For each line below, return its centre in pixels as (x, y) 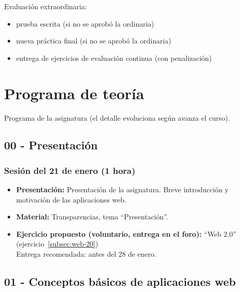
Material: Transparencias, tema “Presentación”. (92, 217)
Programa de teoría (74, 93)
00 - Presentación (51, 145)
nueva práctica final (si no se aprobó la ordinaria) (94, 41)
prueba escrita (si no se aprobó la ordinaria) (85, 23)
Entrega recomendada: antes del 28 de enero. (86, 254)
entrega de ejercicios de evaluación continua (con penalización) (114, 58)
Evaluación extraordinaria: (46, 6)
